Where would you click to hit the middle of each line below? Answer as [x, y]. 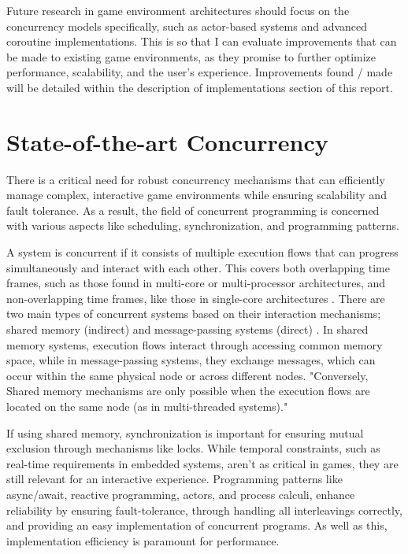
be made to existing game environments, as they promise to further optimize [191, 56]
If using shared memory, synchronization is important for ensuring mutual [185, 432]
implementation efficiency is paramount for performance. [143, 540]
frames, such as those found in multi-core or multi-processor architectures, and [196, 283]
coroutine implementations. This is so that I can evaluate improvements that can [202, 41]
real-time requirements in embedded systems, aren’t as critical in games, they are [202, 463]
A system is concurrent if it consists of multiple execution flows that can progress [202, 252]
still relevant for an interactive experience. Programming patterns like [174, 479]
